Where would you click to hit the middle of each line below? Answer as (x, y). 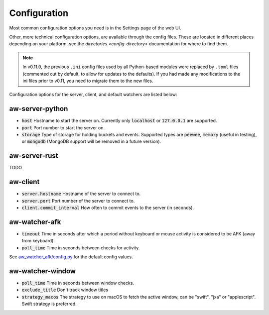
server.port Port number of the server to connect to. (78, 201)
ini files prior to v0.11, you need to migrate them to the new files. (88, 81)
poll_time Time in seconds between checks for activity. (81, 248)
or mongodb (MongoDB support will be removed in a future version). (91, 141)
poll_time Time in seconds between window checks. (78, 283)
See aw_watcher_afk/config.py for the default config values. (71, 257)
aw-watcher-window (43, 271)
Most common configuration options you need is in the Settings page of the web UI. (95, 28)
